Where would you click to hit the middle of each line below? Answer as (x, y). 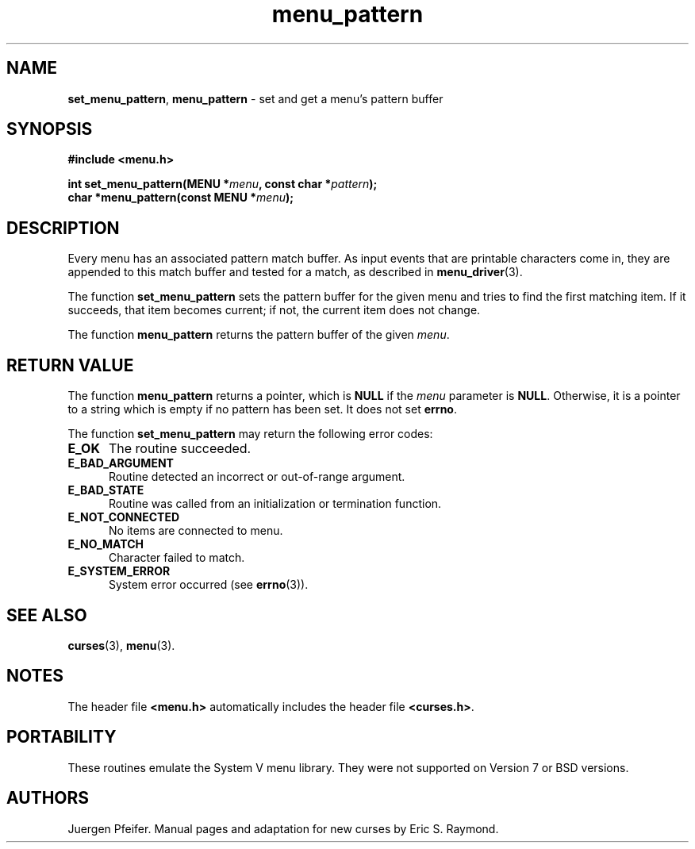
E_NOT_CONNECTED (124, 517)
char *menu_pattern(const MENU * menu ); (181, 198)
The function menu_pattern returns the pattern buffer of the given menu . (259, 335)
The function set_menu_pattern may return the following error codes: (250, 434)
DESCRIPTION (63, 228)
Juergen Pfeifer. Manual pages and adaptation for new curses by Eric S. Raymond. (283, 828)
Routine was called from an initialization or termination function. (275, 504)
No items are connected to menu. (196, 531)
